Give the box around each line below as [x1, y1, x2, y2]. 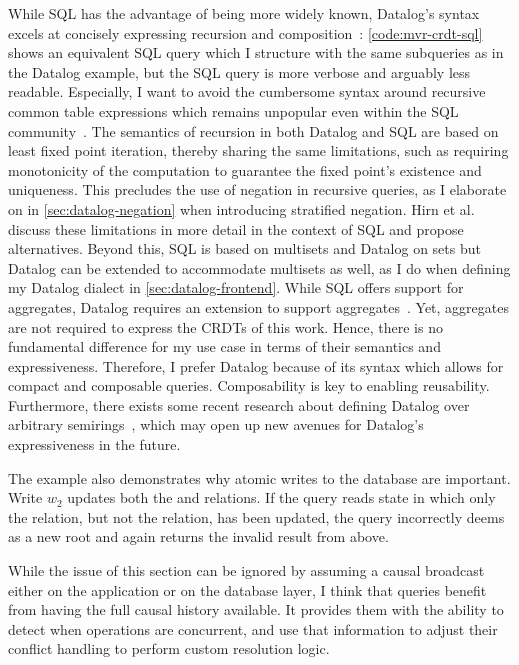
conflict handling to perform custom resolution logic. [8, 638, 330, 659]
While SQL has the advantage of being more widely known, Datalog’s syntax [8, 3, 480, 23]
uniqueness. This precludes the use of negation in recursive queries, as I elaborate [8, 179, 507, 200]
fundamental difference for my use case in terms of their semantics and [8, 336, 441, 357]
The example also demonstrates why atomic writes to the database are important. [8, 467, 511, 488]
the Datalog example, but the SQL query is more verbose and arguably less [8, 61, 471, 82]
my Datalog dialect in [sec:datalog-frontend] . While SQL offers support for [8, 277, 464, 298]
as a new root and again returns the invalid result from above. [8, 526, 389, 547]
